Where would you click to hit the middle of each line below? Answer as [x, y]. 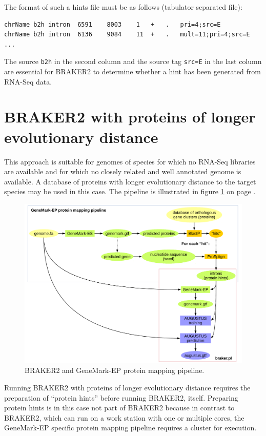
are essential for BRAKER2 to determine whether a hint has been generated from [132, 71]
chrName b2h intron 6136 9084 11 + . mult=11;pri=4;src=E [127, 35]
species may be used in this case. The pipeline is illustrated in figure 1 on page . [130, 191]
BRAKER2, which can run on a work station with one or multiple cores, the [124, 417]
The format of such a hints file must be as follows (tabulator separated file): [123, 7]
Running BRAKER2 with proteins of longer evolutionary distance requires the [127, 388]
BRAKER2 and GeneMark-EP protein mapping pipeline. [115, 370]
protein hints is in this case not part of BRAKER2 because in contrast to [119, 408]
